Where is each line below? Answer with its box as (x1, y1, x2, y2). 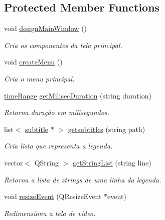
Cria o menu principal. (4, 73, 75, 83)
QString (34, 157, 59, 167)
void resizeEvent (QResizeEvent (4, 191, 102, 201)
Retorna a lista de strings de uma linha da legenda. (4, 174, 161, 184)
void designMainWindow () (4, 23, 87, 33)
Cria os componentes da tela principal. (4, 39, 122, 50)
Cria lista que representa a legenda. (4, 140, 113, 151)
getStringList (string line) (72, 157, 151, 167)
